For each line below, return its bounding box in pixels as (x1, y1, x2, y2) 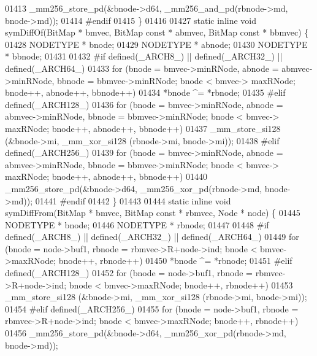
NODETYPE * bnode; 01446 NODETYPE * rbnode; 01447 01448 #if (5, 218, 269, 231)
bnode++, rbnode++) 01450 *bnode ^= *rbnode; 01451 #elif (58, 254, 292, 267)
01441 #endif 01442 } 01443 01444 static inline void (35, 194, 231, 207)
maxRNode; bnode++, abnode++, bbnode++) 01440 (5, 170, 208, 183)
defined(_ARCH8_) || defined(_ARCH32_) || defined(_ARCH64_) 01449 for (5, 230, 299, 243)
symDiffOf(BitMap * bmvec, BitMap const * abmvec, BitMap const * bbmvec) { (5, 26, 309, 39)
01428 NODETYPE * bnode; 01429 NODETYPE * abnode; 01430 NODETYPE (5, 37, 308, 50)
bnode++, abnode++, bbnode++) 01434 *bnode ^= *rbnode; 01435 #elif (5, 86, 286, 99)
